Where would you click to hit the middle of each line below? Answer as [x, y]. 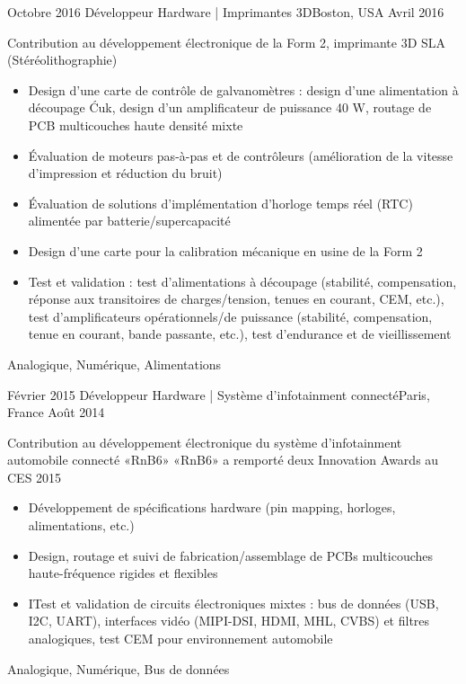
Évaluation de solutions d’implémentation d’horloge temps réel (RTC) [220, 203]
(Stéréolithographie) [62, 60]
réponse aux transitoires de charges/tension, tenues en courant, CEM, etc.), [236, 299]
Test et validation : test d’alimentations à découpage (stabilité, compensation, [242, 281]
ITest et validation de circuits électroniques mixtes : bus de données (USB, [233, 603]
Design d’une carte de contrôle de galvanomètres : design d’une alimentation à [243, 89]
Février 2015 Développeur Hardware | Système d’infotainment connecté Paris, [219, 394]
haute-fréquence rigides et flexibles [123, 573]
